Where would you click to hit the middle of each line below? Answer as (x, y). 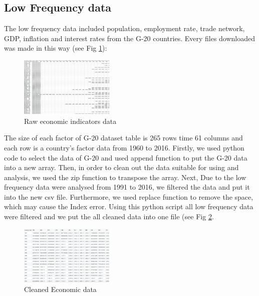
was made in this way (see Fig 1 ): (56, 48)
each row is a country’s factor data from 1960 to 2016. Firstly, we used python (124, 147)
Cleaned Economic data (60, 289)
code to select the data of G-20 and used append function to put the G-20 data (126, 157)
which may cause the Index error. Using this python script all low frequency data (129, 206)
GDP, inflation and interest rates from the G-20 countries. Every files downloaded (130, 38)
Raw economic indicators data (70, 121)
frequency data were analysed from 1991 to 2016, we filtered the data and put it (127, 187)
